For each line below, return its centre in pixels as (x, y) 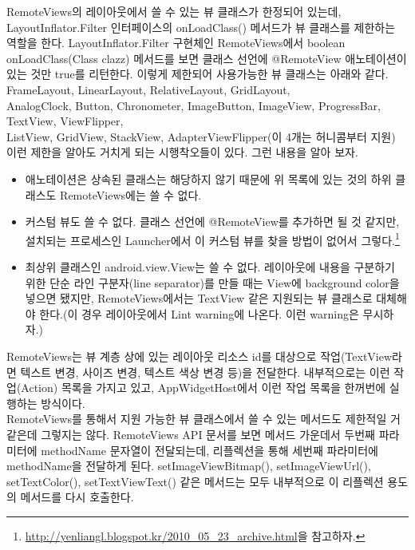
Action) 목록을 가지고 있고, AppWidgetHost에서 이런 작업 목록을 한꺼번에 (204, 388)
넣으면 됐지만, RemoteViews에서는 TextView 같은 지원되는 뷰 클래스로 (199, 298)
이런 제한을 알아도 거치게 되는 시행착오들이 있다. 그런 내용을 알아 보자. (182, 152)
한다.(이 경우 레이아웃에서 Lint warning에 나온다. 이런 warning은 (199, 313)
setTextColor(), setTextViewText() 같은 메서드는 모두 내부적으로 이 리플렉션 (195, 481)
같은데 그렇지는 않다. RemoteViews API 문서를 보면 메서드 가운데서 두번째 (191, 434)
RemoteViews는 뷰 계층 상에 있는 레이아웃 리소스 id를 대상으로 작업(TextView (200, 356)
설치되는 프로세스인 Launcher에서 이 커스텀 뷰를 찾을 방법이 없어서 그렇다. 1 (212, 239)
